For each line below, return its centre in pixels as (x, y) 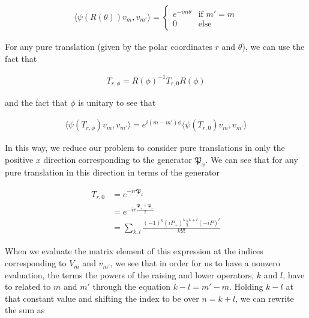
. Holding (246, 286)
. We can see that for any (252, 159)
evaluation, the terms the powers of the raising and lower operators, (130, 274)
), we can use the (273, 47)
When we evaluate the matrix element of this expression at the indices (134, 251)
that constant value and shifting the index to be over (102, 298)
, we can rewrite (265, 298)
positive (19, 159)
